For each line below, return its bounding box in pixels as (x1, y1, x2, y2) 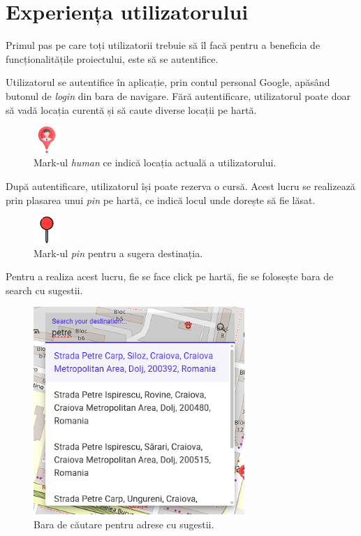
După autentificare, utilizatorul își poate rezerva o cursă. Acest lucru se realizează (6, 179, 355, 194)
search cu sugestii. (6, 282, 83, 297)
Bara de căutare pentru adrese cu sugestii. (34, 516, 214, 531)
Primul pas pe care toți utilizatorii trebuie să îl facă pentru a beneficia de (6, 38, 321, 52)
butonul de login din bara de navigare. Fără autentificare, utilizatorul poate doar (6, 88, 351, 103)
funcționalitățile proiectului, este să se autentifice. (6, 51, 219, 66)
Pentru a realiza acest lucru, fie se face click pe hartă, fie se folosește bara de (6, 269, 334, 284)
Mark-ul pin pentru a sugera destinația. (34, 245, 203, 260)
